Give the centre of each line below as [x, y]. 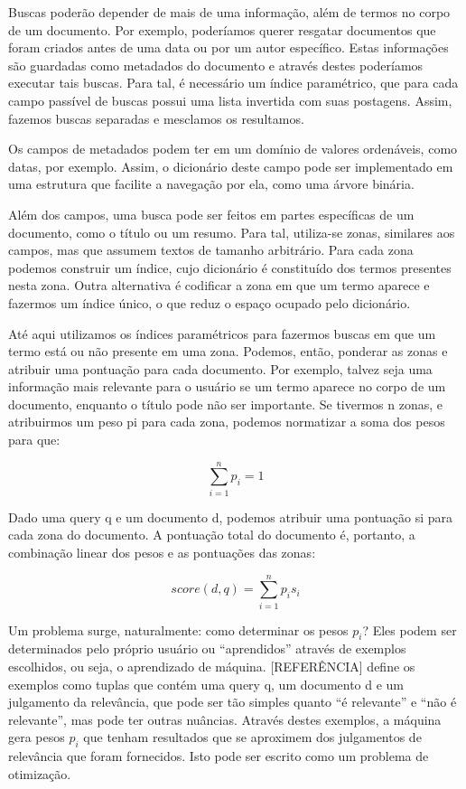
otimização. [40, 773]
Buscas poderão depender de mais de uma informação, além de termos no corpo [229, 12]
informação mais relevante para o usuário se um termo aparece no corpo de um [227, 386]
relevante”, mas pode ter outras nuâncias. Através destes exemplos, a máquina [225, 719]
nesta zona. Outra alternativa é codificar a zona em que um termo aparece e [219, 285]
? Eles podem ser [410, 629]
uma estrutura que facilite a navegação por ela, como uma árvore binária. [211, 184]
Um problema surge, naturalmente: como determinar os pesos [178, 629]
